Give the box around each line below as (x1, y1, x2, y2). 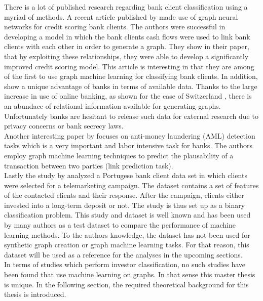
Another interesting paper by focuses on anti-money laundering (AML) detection (4, 130, 255, 141)
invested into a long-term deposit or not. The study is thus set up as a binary (4, 199, 245, 210)
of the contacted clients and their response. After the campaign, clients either (4, 190, 244, 200)
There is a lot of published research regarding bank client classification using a (4, 2, 248, 12)
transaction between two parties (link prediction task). (4, 160, 173, 170)
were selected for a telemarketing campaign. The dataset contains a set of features (4, 180, 259, 190)
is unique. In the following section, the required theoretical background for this (4, 279, 249, 289)
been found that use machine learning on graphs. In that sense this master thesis (4, 269, 255, 280)
